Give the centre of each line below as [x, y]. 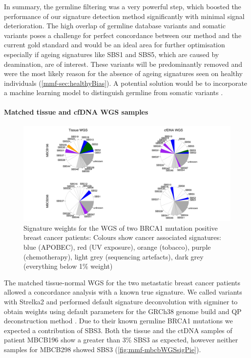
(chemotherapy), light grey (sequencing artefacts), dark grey [114, 256]
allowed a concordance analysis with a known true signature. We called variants [123, 292]
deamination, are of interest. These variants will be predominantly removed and [123, 64]
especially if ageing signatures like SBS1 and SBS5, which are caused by [112, 54]
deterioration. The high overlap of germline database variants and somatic [115, 26]
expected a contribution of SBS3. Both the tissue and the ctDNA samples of [118, 330]
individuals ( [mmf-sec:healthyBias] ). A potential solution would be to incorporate [126, 83]
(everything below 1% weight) [68, 266]
